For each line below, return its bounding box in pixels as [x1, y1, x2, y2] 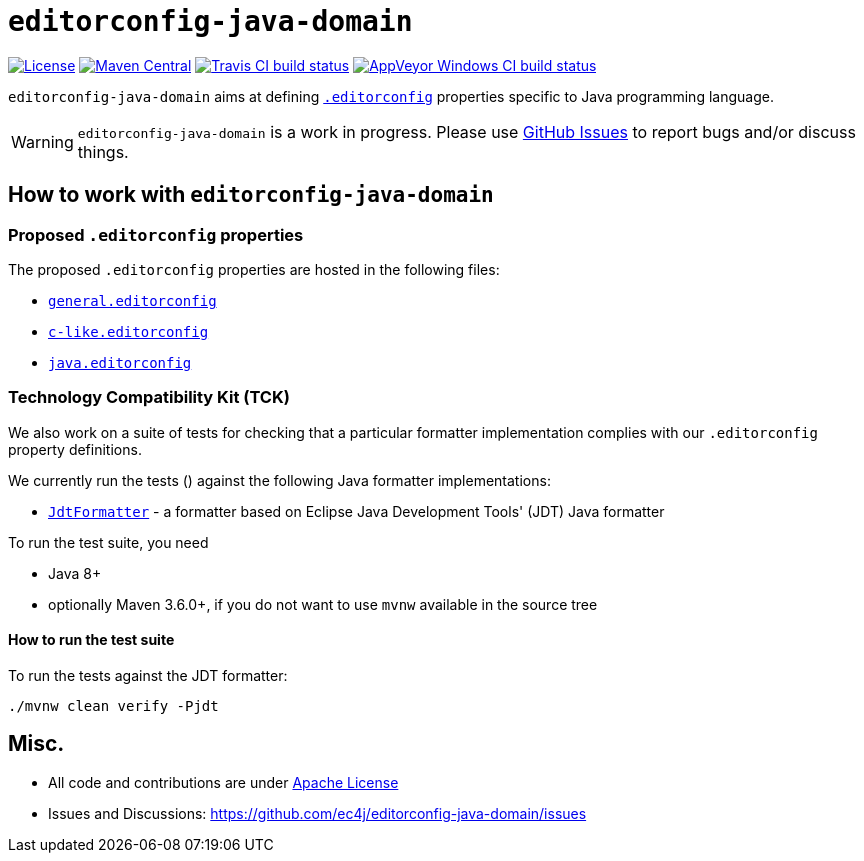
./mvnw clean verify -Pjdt [8, 697, 219, 714]
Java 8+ [48, 564, 102, 582]
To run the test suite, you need [8, 533, 209, 551]
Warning [11, 131, 74, 152]
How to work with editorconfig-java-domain [8, 182, 494, 208]
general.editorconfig [48, 292, 217, 309]
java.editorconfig [48, 354, 192, 371]
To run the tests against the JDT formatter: [8, 666, 288, 684]
